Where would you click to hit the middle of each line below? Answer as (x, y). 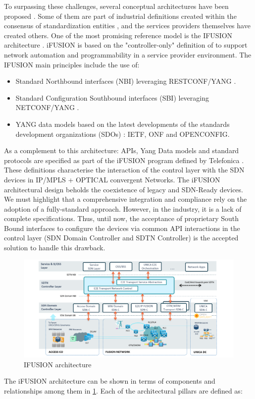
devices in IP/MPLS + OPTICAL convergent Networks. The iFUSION (112, 179)
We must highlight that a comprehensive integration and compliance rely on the (126, 199)
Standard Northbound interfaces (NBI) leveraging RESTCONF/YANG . (126, 81)
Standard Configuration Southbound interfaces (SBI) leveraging (112, 97)
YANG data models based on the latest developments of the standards (123, 124)
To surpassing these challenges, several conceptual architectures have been (116, 6)
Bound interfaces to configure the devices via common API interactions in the (122, 228)
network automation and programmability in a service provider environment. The (128, 54)
